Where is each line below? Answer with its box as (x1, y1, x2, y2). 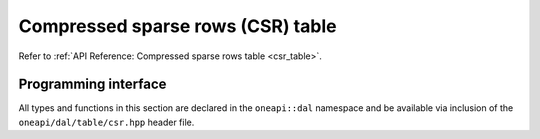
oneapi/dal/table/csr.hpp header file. (18, 116, 195, 128)
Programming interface (18, 76, 167, 93)
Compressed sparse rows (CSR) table (18, 15, 337, 37)
